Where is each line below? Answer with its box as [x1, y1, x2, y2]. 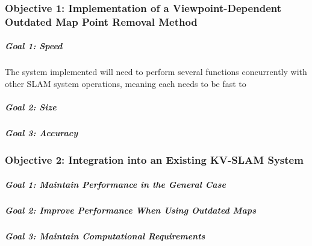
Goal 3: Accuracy [5, 127, 78, 139]
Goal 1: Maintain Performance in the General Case [5, 178, 226, 190]
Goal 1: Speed [5, 40, 63, 52]
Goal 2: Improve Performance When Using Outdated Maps [5, 203, 256, 216]
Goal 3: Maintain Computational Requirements [5, 229, 205, 242]
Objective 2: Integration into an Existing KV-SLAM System [5, 152, 304, 167]
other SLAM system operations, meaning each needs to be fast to [5, 77, 246, 89]
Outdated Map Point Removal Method [5, 14, 198, 29]
